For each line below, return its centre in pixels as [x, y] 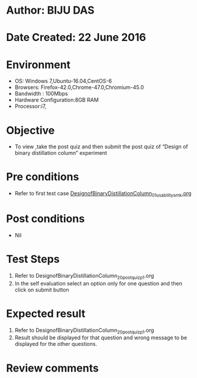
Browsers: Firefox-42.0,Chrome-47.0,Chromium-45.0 [79, 87]
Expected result [46, 314]
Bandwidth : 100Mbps [41, 94]
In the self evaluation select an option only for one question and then [98, 283]
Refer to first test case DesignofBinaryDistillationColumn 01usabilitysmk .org [103, 194]
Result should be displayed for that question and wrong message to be [101, 338]
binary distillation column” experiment [61, 153]
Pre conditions [43, 177]
